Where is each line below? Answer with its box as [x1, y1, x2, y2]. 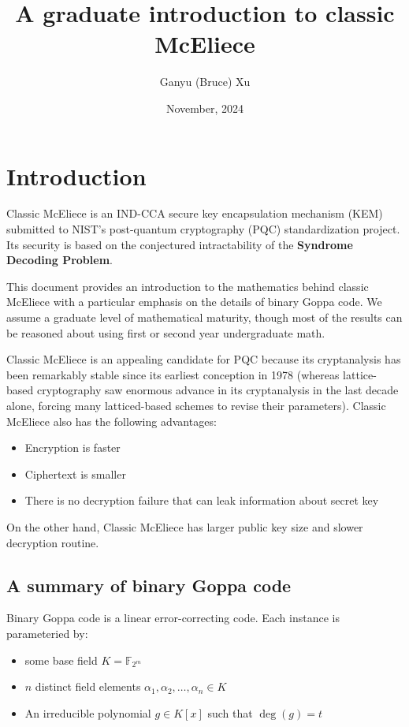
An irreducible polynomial [24, 704, 151, 721]
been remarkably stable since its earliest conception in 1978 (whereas [6, 366, 340, 382]
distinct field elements [35, 678, 141, 695]
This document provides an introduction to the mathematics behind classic [6, 278, 369, 294]
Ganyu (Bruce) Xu [159, 73, 251, 90]
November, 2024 [165, 99, 244, 116]
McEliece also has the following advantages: [6, 412, 217, 429]
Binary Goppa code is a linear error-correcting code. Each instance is [6, 610, 340, 626]
